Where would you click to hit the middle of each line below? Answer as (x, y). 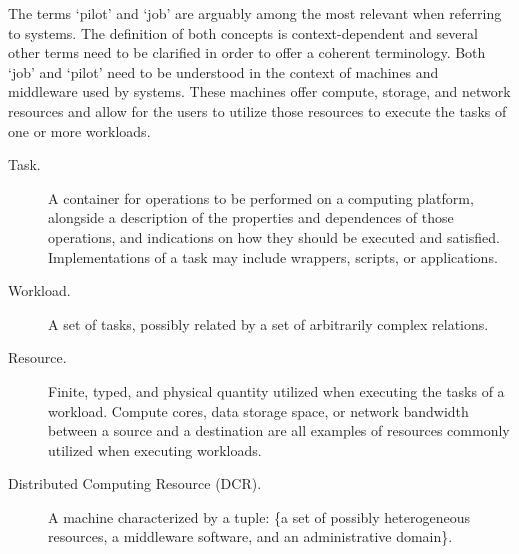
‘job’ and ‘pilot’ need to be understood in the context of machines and (223, 71)
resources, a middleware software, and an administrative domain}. (250, 536)
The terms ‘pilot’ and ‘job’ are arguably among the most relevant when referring (255, 13)
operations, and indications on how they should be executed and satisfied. (274, 236)
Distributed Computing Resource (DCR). (135, 483)
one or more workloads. (79, 130)
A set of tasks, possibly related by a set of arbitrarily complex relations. (268, 323)
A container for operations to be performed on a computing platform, (261, 197)
